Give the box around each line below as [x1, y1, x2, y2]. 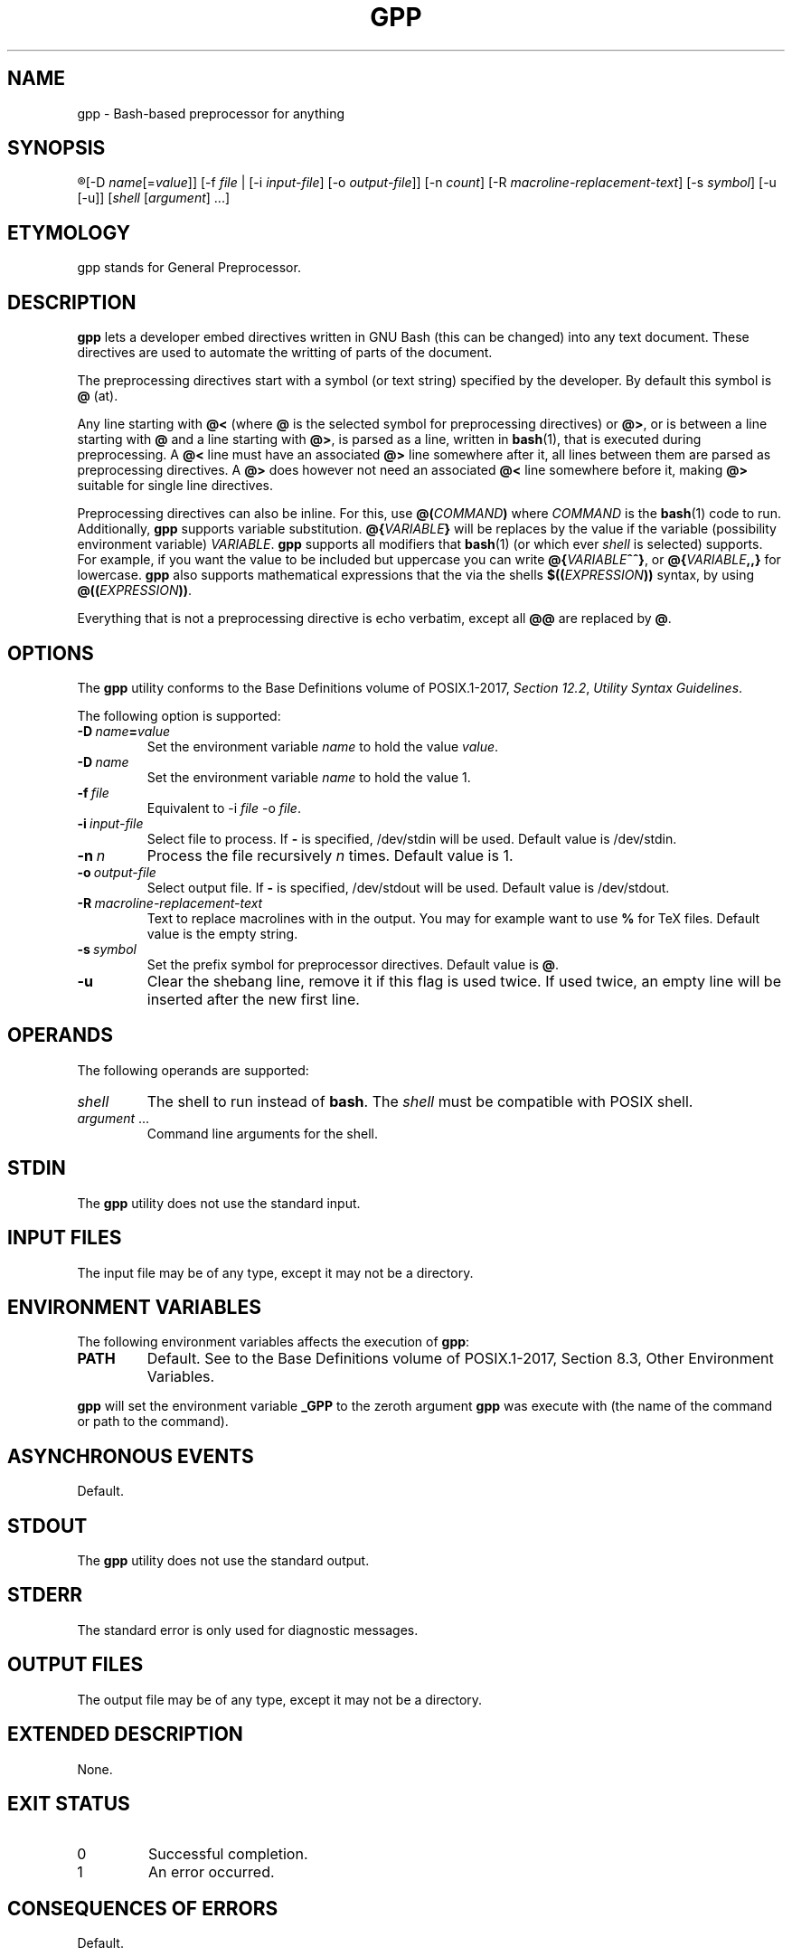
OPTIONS [7, 641, 94, 665]
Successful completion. [147, 1845, 308, 1864]
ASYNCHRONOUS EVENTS [7, 1444, 254, 1468]
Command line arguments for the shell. [146, 1125, 378, 1141]
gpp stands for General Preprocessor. [77, 260, 301, 276]
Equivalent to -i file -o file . [146, 799, 301, 816]
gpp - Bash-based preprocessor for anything [77, 105, 344, 121]
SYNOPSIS [7, 137, 106, 160]
